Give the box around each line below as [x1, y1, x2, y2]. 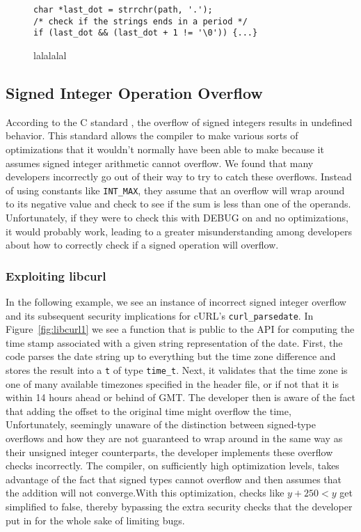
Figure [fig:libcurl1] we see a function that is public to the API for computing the [6, 322, 355, 336]
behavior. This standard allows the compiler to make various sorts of [6, 128, 298, 143]
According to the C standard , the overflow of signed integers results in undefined [6, 114, 353, 129]
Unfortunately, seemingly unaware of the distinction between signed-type [6, 417, 316, 432]
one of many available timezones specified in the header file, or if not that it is [6, 376, 339, 391]
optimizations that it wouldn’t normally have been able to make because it [6, 141, 324, 156]
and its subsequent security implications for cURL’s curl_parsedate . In [6, 308, 314, 322]
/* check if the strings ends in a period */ [33, 16, 248, 26]
